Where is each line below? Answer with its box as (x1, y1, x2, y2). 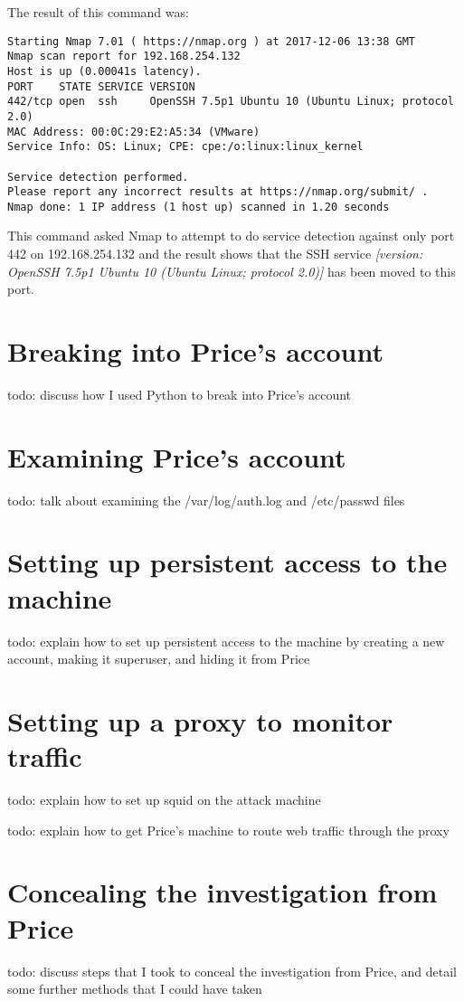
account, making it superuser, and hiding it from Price (7, 649, 310, 668)
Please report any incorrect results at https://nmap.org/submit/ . (7, 185, 429, 199)
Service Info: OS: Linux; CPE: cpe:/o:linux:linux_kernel (7, 140, 364, 154)
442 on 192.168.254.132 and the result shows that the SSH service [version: (7, 244, 423, 263)
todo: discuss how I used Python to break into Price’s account (7, 384, 352, 403)
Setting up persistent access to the (7, 543, 448, 581)
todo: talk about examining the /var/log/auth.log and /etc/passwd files (7, 490, 405, 509)
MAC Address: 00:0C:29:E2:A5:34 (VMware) (7, 125, 260, 138)
